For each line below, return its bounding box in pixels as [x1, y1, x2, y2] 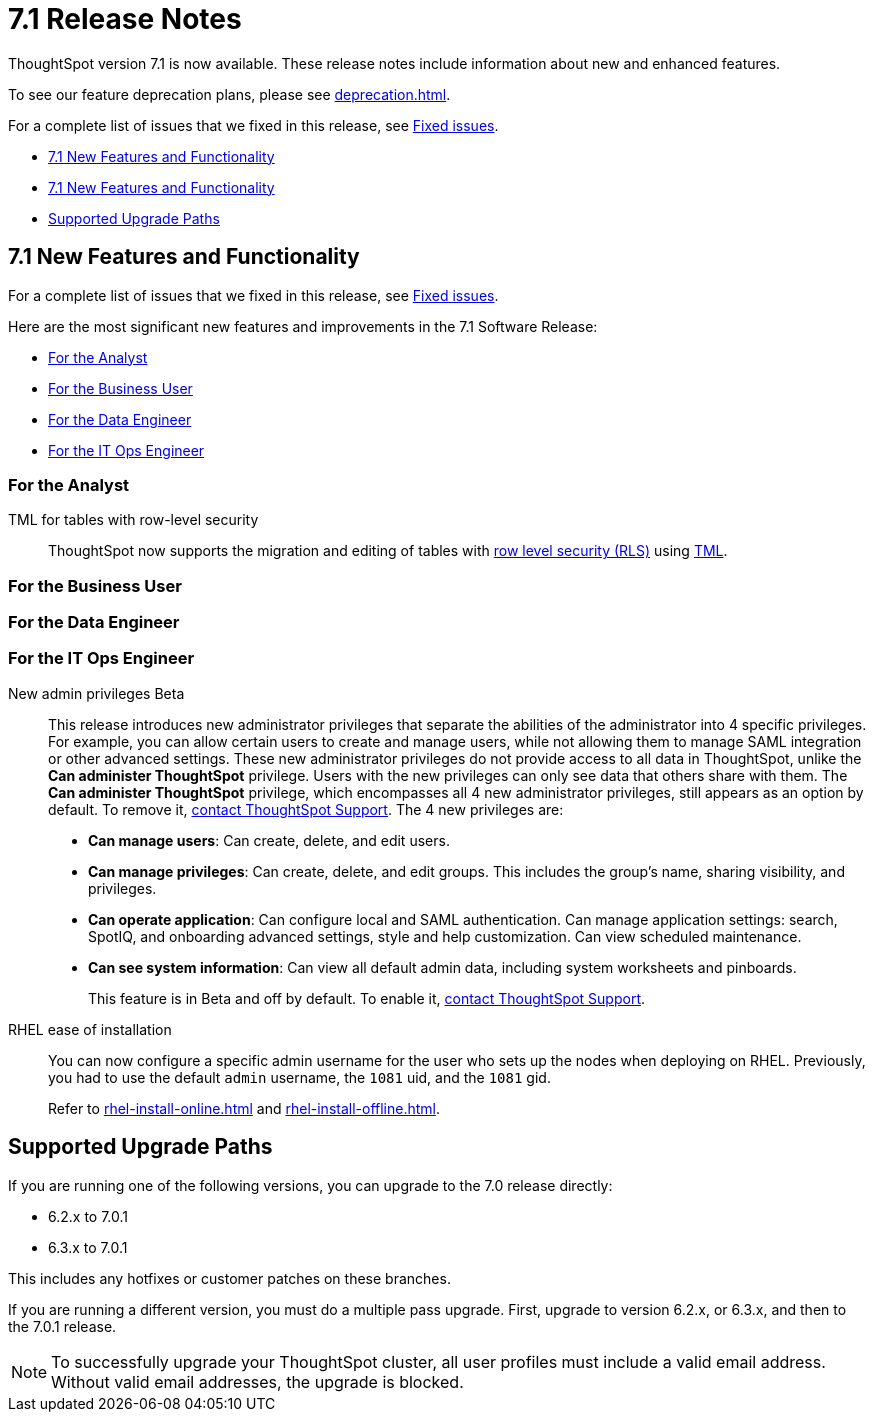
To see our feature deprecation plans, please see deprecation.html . [8, 85, 451, 103]
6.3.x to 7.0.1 [48, 1238, 128, 1256]
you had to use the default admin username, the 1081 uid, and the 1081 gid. [48, 1068, 551, 1086]
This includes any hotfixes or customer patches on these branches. [8, 1269, 451, 1287]
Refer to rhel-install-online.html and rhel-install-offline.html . [48, 1099, 441, 1117]
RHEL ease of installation [8, 1020, 172, 1038]
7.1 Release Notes [8, 2, 242, 36]
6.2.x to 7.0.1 [48, 1207, 129, 1225]
